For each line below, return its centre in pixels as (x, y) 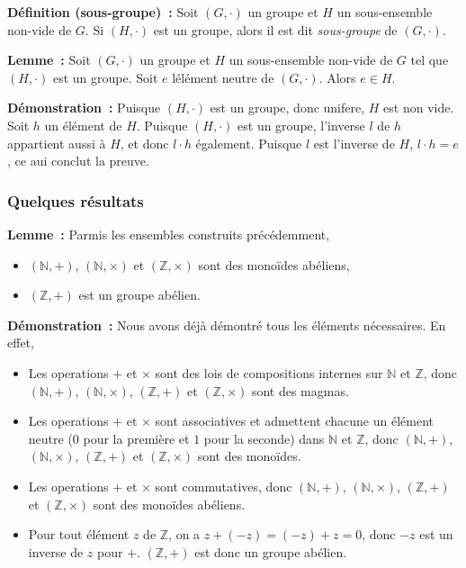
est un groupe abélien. (139, 295)
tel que (430, 60)
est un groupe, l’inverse (301, 125)
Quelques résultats (76, 200)
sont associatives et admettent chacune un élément (295, 421)
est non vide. (419, 108)
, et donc (144, 143)
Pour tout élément (79, 534)
